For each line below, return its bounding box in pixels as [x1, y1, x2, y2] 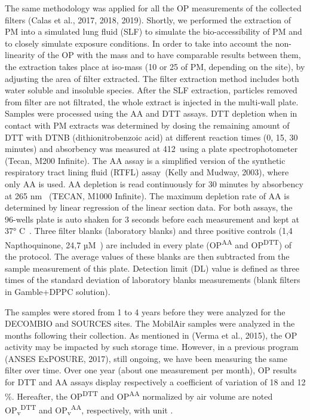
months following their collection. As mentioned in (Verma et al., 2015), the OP [5, 328, 297, 341]
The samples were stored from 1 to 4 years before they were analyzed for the [5, 305, 286, 318]
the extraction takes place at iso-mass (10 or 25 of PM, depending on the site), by [5, 60, 305, 72]
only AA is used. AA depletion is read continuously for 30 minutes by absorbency [5, 177, 303, 190]
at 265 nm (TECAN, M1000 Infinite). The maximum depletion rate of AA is [5, 189, 290, 202]
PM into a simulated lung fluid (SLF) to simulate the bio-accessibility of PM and [5, 25, 302, 38]
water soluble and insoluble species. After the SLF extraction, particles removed [5, 84, 297, 96]
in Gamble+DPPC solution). [5, 285, 111, 297]
